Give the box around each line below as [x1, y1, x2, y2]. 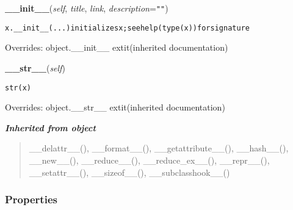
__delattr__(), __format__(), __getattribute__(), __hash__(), [29, 142, 289, 154]
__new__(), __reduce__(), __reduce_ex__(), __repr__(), [29, 153, 270, 166]
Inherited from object [5, 121, 96, 134]
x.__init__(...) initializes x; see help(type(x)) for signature [5, 23, 250, 32]
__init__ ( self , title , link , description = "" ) [5, 2, 168, 14]
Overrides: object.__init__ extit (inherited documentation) [5, 41, 228, 54]
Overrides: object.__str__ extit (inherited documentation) [5, 101, 225, 114]
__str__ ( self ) [5, 61, 65, 74]
